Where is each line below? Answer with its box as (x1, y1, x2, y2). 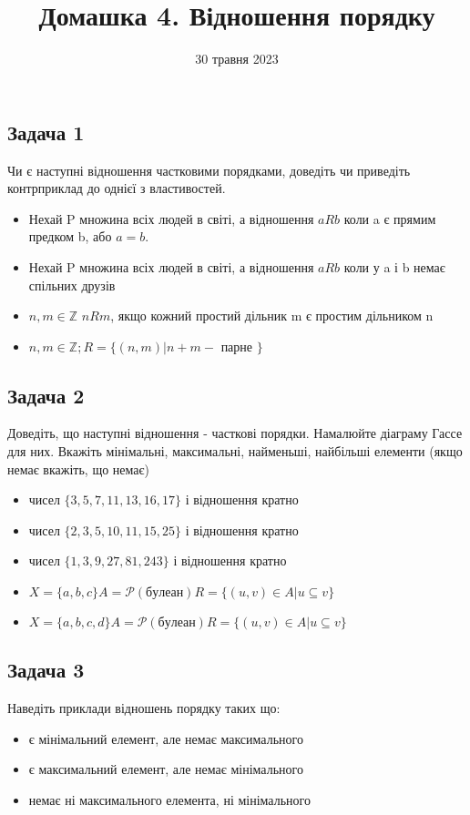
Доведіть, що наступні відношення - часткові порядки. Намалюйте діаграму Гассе (7, 423, 463, 443)
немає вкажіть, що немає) (7, 459, 149, 478)
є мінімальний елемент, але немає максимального (28, 728, 303, 748)
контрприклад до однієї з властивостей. (7, 178, 226, 198)
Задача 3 (7, 656, 85, 684)
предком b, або (28, 227, 112, 246)
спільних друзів (28, 275, 116, 294)
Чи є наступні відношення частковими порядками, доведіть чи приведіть (7, 160, 411, 179)
